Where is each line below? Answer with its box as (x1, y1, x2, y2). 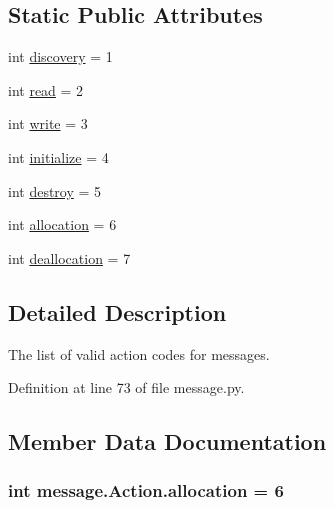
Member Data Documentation (8, 426, 327, 457)
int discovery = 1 (8, 46, 113, 67)
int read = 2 (8, 79, 84, 100)
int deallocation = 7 (8, 247, 131, 268)
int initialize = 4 (8, 146, 109, 167)
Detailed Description (8, 296, 227, 327)
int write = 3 (8, 113, 88, 134)
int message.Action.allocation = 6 (8, 478, 284, 503)
